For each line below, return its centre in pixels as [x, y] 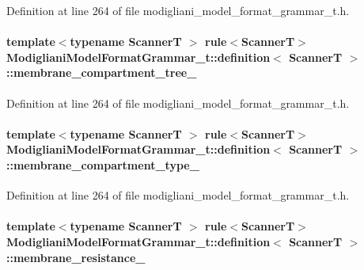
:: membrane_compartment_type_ [103, 164]
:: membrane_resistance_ [76, 257]
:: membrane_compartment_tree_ [102, 72]
